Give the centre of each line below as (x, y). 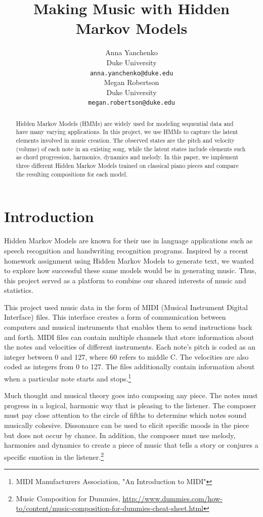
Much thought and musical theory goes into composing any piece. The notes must (131, 395)
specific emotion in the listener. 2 (54, 456)
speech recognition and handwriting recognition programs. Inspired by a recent (126, 250)
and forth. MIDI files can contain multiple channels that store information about (129, 337)
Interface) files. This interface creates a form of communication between (115, 317)
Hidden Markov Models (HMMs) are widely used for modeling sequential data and (125, 123)
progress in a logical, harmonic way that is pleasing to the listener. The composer (130, 405)
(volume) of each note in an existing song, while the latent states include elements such (131, 148)
